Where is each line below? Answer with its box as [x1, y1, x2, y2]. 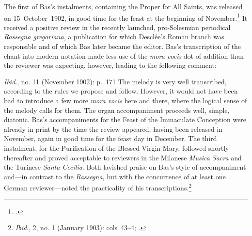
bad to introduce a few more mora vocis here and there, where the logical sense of [4, 95, 247, 105]
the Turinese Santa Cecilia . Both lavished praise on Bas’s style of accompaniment [4, 162, 246, 172]
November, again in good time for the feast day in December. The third [4, 133, 217, 143]
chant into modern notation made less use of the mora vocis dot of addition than [4, 50, 244, 61]
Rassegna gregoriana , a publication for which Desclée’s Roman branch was [4, 31, 224, 42]
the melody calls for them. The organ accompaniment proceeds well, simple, [4, 105, 230, 115]
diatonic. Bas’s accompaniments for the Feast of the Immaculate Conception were [4, 114, 247, 125]
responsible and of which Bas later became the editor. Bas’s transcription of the [4, 41, 241, 51]
